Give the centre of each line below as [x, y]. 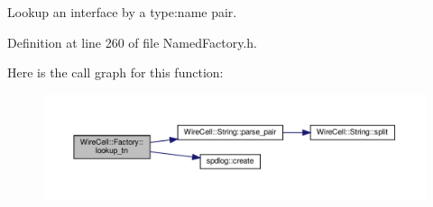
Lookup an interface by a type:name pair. [122, 12]
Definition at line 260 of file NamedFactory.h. [132, 42]
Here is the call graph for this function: [115, 72]
